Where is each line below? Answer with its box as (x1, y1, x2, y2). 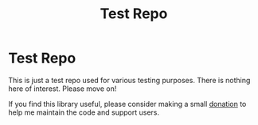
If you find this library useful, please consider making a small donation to (8, 99, 247, 108)
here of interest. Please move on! (8, 84, 117, 93)
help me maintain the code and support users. (8, 108, 160, 117)
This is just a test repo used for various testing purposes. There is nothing (8, 75, 251, 85)
